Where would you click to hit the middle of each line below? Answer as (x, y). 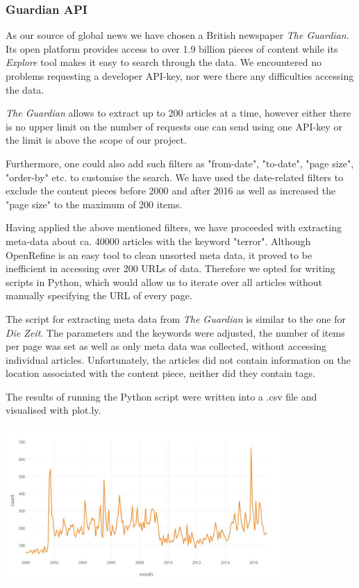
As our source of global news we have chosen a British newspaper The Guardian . (177, 35)
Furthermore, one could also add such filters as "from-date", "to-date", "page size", (180, 163)
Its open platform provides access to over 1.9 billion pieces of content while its (172, 48)
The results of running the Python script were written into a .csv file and (161, 396)
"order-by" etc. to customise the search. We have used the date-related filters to (175, 177)
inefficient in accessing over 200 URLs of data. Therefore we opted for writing (170, 268)
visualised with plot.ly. (53, 410)
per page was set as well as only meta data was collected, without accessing (166, 346)
